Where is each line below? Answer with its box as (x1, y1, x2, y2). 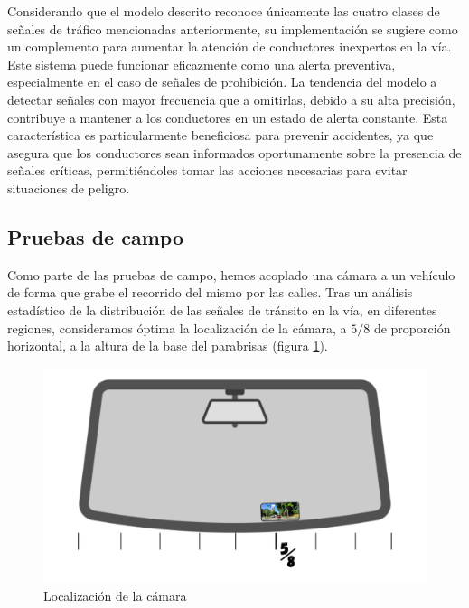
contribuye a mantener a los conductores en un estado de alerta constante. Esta (7, 108, 448, 126)
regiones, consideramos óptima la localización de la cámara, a (7, 318, 347, 337)
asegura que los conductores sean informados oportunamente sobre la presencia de (7, 143, 462, 162)
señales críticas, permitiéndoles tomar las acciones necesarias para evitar (7, 161, 408, 180)
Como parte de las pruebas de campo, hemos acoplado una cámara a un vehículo (7, 265, 455, 284)
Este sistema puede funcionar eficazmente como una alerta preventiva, (7, 54, 396, 73)
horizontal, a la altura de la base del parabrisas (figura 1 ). (7, 336, 328, 355)
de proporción (373, 318, 451, 337)
